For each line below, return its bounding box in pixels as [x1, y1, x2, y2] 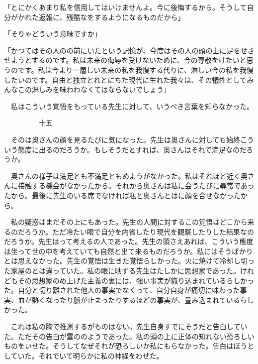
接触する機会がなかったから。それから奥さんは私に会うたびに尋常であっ [17, 180, 255, 191]
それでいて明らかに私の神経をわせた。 [38, 350, 164, 361]
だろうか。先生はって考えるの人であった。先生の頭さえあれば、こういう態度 [4, 236, 254, 246]
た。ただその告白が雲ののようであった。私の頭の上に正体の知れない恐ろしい [4, 331, 255, 341]
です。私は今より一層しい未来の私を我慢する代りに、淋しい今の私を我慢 [17, 64, 254, 75]
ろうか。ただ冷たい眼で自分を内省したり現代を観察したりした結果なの [24, 226, 254, 237]
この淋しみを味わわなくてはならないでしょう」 [17, 84, 171, 95]
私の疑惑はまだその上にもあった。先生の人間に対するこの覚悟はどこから [10, 217, 248, 227]
